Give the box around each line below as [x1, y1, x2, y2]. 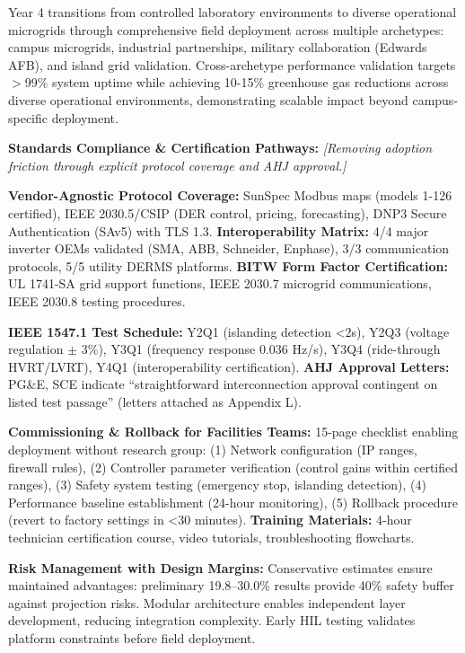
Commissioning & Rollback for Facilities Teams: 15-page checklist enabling [8, 422, 459, 441]
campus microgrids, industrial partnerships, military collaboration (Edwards [8, 38, 427, 57]
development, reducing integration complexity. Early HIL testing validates [8, 611, 416, 630]
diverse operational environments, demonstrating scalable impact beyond [8, 90, 408, 109]
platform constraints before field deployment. [8, 629, 256, 647]
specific [8, 108, 48, 127]
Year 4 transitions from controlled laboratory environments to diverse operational [8, 3, 457, 21]
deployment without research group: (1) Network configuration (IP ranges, [8, 440, 417, 459]
